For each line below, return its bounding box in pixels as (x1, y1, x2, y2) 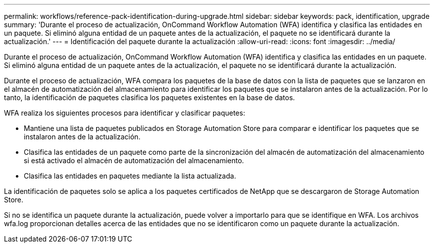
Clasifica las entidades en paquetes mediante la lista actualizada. (24, 172, 236, 180)
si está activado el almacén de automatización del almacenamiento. (24, 156, 244, 165)
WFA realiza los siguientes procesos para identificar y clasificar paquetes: (4, 109, 245, 117)
